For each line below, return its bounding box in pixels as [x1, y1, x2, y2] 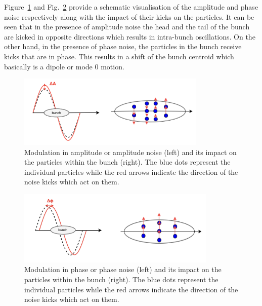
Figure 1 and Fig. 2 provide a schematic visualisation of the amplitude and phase [4, 2, 258, 12]
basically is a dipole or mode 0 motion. [4, 61, 124, 71]
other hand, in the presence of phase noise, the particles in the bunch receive [4, 41, 242, 52]
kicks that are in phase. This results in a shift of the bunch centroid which [4, 51, 234, 61]
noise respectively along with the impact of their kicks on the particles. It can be [4, 11, 254, 22]
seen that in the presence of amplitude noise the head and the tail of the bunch [4, 21, 250, 32]
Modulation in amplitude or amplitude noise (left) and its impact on [24, 146, 237, 157]
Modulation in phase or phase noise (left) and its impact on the [24, 264, 222, 275]
